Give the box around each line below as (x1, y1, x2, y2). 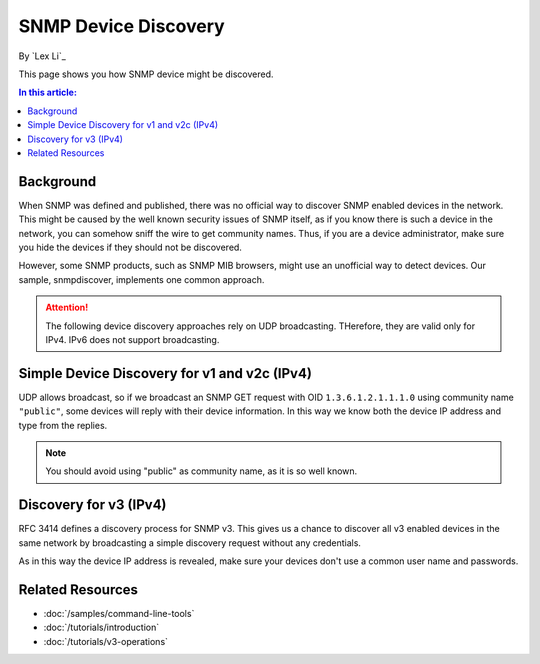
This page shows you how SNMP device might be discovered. (18, 68, 274, 80)
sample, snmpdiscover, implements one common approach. (18, 273, 265, 285)
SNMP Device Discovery (18, 15, 225, 37)
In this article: (18, 86, 77, 99)
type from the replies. (18, 419, 108, 431)
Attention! (45, 301, 89, 314)
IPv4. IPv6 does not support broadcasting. (45, 333, 220, 345)
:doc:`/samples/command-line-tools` (43, 607, 195, 619)
